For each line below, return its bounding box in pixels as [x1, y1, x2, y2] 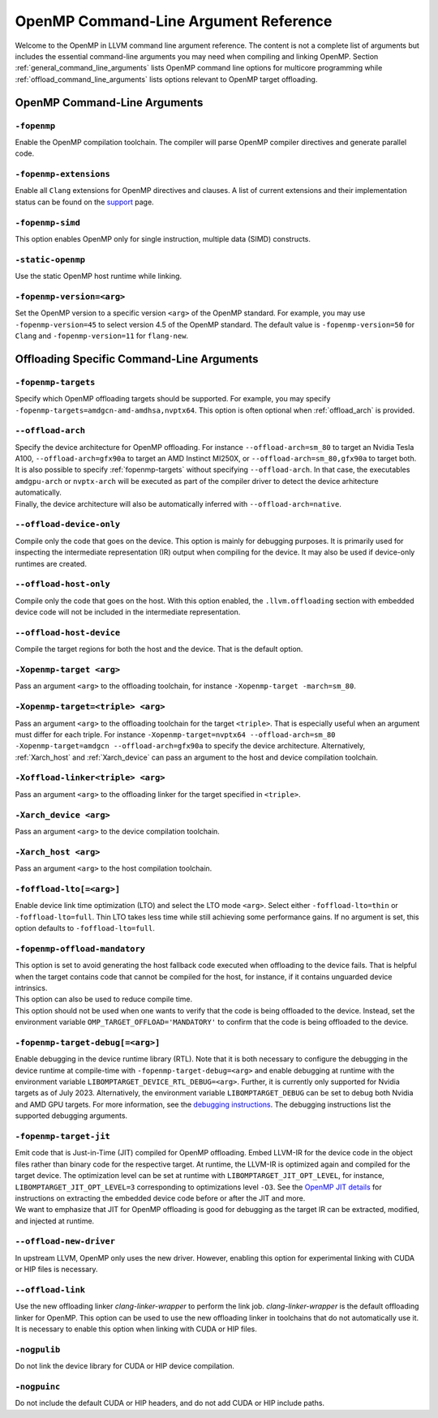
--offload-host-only [15, 579, 111, 589]
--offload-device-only [15, 519, 121, 530]
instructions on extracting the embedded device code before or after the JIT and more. [15, 1193, 306, 1203]
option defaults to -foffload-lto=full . [15, 923, 156, 933]
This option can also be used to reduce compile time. [15, 994, 193, 1005]
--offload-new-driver [15, 1236, 115, 1247]
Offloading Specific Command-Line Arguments [15, 352, 259, 366]
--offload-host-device [15, 627, 121, 638]
